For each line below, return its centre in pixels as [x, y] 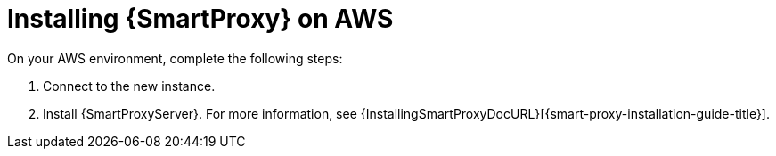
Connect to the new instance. [129, 86]
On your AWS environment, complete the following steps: [175, 58]
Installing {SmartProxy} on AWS [200, 19]
